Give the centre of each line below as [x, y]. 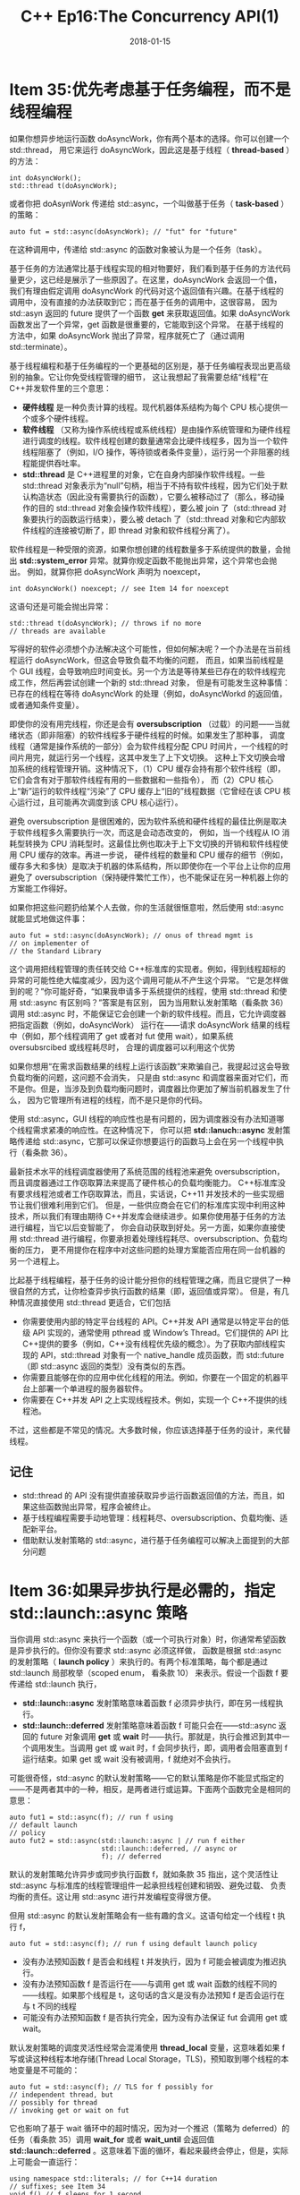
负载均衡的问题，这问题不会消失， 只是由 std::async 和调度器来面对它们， [145, 1077]
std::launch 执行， [68, 1684]
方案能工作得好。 [41, 888]
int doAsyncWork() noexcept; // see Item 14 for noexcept [119, 588]
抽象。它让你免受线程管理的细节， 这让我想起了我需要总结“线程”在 [147, 377]
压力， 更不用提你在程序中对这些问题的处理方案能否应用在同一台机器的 [155, 1250]
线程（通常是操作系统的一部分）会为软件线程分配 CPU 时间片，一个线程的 [145, 746]
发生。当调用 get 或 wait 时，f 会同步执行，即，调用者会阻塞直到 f [167, 1748]
